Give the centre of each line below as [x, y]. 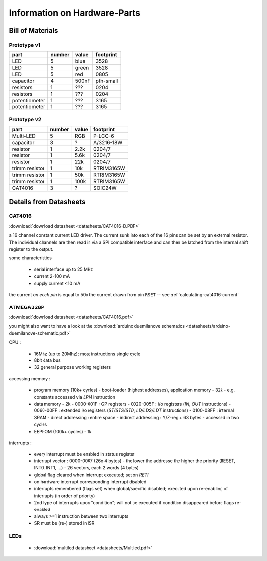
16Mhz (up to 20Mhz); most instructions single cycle [87, 354]
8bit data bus [47, 360]
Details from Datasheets [47, 202]
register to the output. [31, 249]
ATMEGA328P [27, 307]
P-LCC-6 [104, 136]
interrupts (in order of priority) [65, 496]
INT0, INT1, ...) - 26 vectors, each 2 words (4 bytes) [87, 468]
